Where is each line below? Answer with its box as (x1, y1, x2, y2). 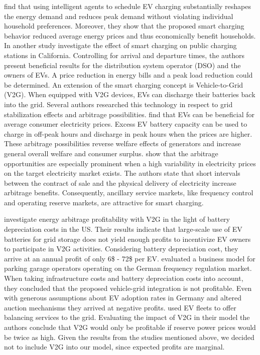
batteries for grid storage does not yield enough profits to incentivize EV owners (4, 233, 251, 244)
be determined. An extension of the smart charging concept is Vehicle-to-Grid (4, 79, 243, 90)
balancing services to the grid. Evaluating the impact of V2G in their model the (4, 312, 250, 322)
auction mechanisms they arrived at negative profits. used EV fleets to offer (4, 302, 236, 312)
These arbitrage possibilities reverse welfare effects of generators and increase (4, 138, 241, 149)
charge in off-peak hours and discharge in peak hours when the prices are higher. (4, 128, 252, 139)
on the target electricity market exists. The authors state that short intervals (4, 168, 240, 178)
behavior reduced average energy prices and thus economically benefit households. (4, 30, 256, 41)
